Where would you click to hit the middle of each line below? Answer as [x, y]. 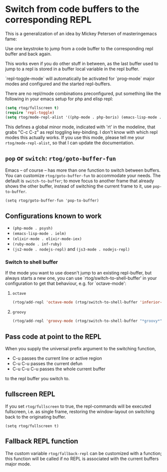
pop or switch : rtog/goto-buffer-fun [61, 158]
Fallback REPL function [42, 441]
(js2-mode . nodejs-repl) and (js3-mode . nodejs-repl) [71, 249]
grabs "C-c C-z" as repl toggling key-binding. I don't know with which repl [82, 132]
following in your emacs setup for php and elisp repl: [59, 99]
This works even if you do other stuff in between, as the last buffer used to [82, 63]
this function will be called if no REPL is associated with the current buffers [82, 459]
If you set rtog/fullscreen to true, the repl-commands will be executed [78, 406]
